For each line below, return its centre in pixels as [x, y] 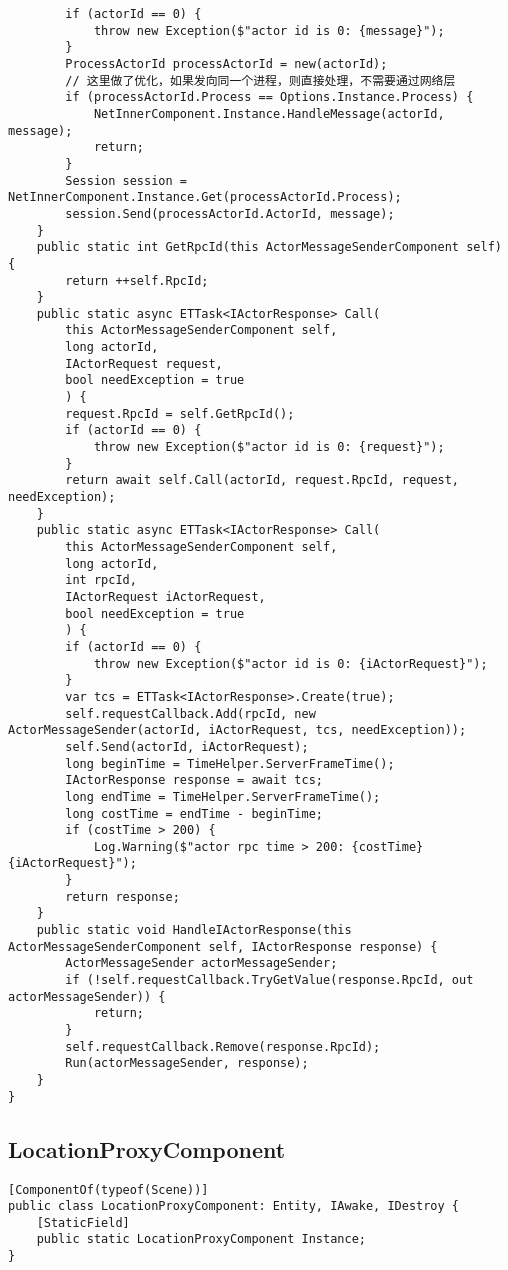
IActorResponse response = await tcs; [194, 780]
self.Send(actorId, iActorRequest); [187, 746]
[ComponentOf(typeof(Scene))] [108, 1189]
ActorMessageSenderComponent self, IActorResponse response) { [223, 946]
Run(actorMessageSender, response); [187, 1063]
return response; [122, 896]
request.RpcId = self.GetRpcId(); [180, 413]
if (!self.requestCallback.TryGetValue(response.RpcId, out [269, 980]
